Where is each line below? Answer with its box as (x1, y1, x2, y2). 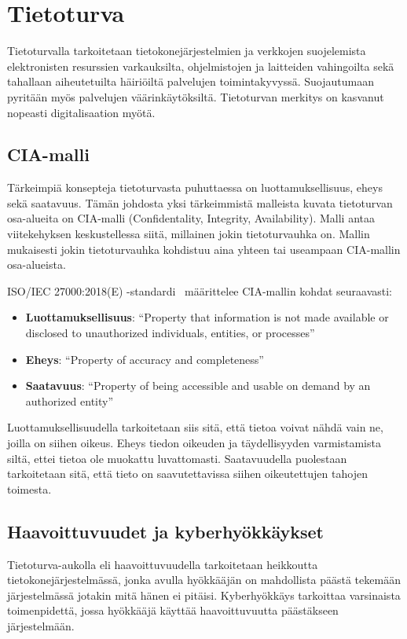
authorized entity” (25, 392, 114, 409)
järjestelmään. (7, 617, 75, 633)
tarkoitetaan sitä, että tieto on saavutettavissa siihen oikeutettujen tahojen (7, 465, 368, 482)
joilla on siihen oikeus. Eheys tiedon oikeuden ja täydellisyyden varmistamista (7, 435, 381, 451)
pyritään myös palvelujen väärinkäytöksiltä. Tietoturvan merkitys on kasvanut (7, 88, 384, 105)
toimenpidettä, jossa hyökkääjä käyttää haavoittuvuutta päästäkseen (7, 602, 339, 619)
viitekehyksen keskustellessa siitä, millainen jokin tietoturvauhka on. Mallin (7, 226, 370, 242)
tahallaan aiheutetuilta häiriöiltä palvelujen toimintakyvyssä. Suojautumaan (7, 73, 374, 90)
